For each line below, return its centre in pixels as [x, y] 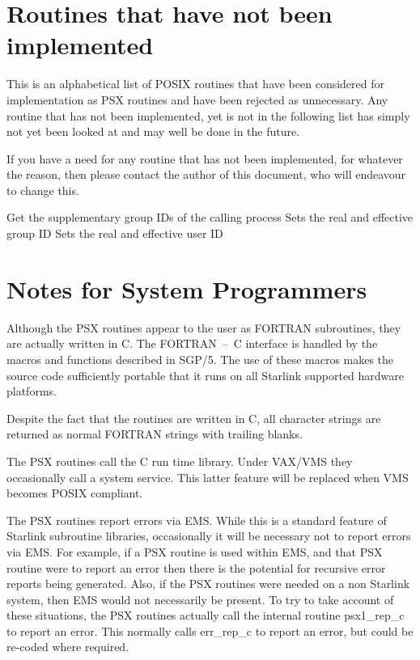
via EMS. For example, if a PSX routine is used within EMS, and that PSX [195, 551]
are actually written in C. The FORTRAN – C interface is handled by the [192, 343]
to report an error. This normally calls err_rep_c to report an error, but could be [210, 630]
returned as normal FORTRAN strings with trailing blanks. [155, 434]
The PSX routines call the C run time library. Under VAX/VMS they [180, 461]
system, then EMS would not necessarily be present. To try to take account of [200, 599]
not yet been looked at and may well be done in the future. [153, 131]
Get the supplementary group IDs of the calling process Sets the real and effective [210, 217]
